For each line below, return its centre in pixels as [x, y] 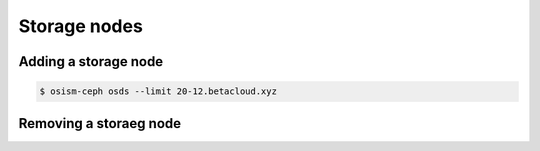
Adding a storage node [91, 61]
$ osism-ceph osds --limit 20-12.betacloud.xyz [158, 91]
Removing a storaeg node [100, 123]
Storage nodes [81, 26]
